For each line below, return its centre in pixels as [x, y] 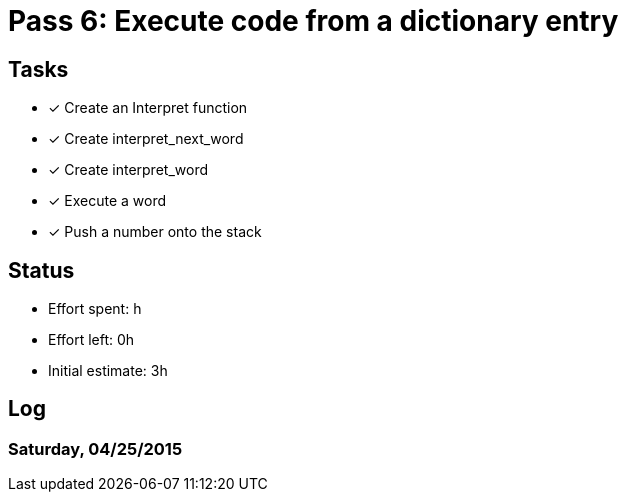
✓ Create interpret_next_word [146, 139]
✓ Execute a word [107, 201]
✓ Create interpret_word [128, 170]
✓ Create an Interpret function [148, 108]
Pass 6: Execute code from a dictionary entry [313, 21]
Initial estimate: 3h [108, 371]
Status [41, 270]
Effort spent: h [95, 309]
